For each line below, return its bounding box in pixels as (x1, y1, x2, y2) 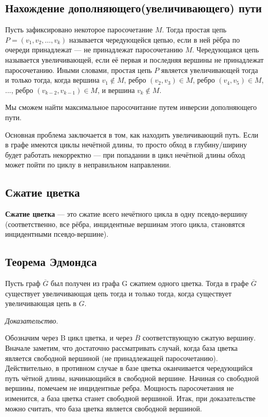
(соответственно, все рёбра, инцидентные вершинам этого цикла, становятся (5, 218, 245, 229)
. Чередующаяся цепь (192, 44, 259, 55)
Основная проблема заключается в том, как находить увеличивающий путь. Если (5, 129, 259, 140)
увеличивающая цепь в (5, 298, 76, 309)
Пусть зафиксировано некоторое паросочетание (5, 24, 153, 35)
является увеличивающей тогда (161, 64, 258, 75)
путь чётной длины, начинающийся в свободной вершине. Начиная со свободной (5, 372, 259, 383)
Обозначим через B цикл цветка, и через (5, 332, 132, 343)
